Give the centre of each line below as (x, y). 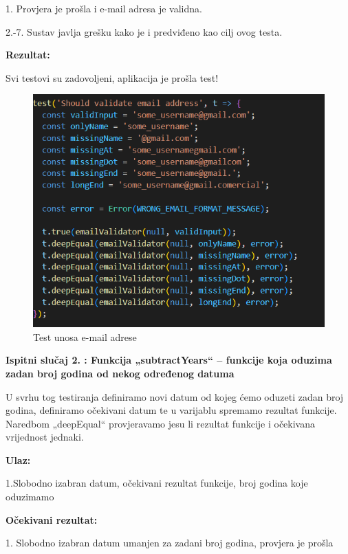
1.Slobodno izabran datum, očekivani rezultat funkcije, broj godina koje (157, 483)
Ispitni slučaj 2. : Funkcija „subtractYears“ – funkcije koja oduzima (169, 360)
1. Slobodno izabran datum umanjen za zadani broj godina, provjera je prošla (170, 543)
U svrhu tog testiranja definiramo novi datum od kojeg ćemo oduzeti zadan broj (175, 396)
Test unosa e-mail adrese (85, 336)
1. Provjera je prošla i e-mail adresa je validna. (104, 8)
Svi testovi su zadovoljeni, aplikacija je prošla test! (112, 77)
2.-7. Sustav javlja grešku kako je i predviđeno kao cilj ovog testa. (144, 31)
